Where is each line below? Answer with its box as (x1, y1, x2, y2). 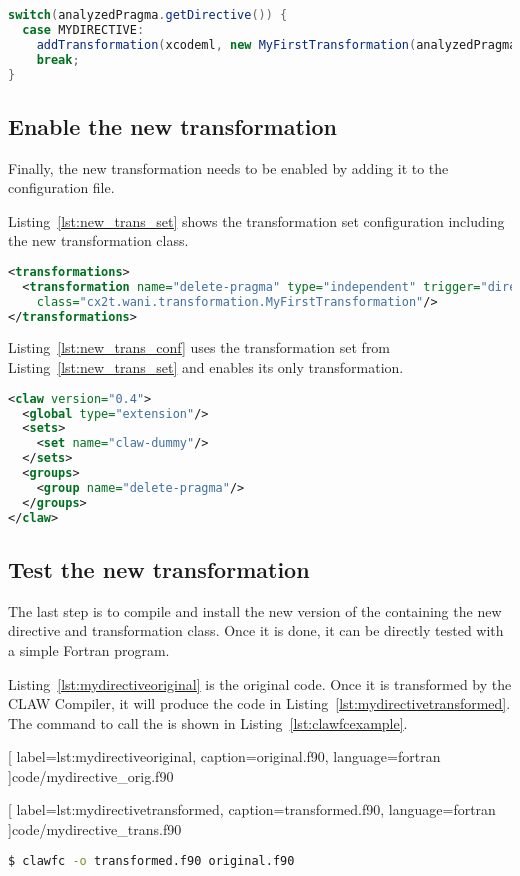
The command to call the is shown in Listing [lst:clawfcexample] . (8, 712, 408, 733)
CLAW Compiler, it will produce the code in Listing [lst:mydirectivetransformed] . (8, 693, 511, 714)
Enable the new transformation (8, 110, 338, 141)
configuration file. (8, 177, 115, 198)
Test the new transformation (8, 553, 310, 584)
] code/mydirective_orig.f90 (8, 765, 174, 786)
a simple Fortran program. (8, 639, 170, 660)
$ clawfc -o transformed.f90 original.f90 (8, 853, 295, 868)
